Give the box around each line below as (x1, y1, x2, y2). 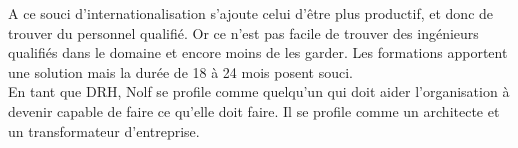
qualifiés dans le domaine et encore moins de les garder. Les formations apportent (8, 42, 508, 63)
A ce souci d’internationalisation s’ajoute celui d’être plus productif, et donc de (8, 3, 494, 23)
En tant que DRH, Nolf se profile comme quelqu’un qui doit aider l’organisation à (8, 81, 510, 102)
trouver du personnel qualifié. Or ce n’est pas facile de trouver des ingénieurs (8, 22, 479, 43)
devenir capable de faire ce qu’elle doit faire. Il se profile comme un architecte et (8, 100, 500, 121)
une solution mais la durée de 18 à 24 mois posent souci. (8, 61, 353, 82)
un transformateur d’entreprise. (8, 120, 200, 141)
